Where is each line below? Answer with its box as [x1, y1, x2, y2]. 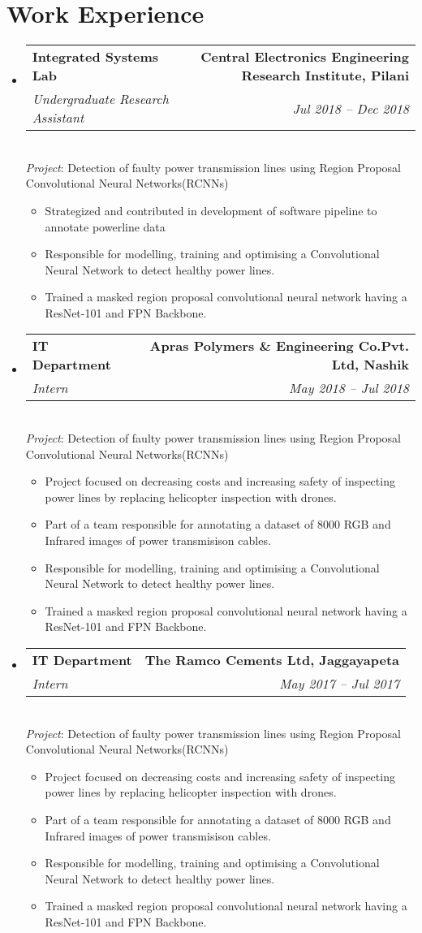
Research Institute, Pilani [241, 66, 409, 85]
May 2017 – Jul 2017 [279, 674, 400, 693]
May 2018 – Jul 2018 [289, 378, 409, 398]
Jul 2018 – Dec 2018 [292, 98, 409, 118]
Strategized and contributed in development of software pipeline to [45, 201, 377, 218]
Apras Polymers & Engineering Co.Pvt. [149, 336, 409, 356]
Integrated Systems [32, 47, 159, 67]
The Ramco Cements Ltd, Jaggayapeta [144, 650, 400, 669]
